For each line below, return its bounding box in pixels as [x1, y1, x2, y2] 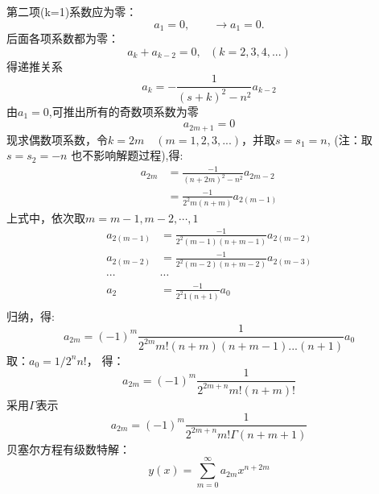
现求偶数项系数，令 [6, 131, 108, 147]
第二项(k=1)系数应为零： [6, 3, 138, 19]
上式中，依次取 [6, 209, 85, 226]
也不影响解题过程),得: [71, 147, 183, 164]
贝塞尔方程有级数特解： [6, 440, 130, 457]
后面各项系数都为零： [6, 30, 119, 47]
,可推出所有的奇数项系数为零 [48, 102, 199, 119]
